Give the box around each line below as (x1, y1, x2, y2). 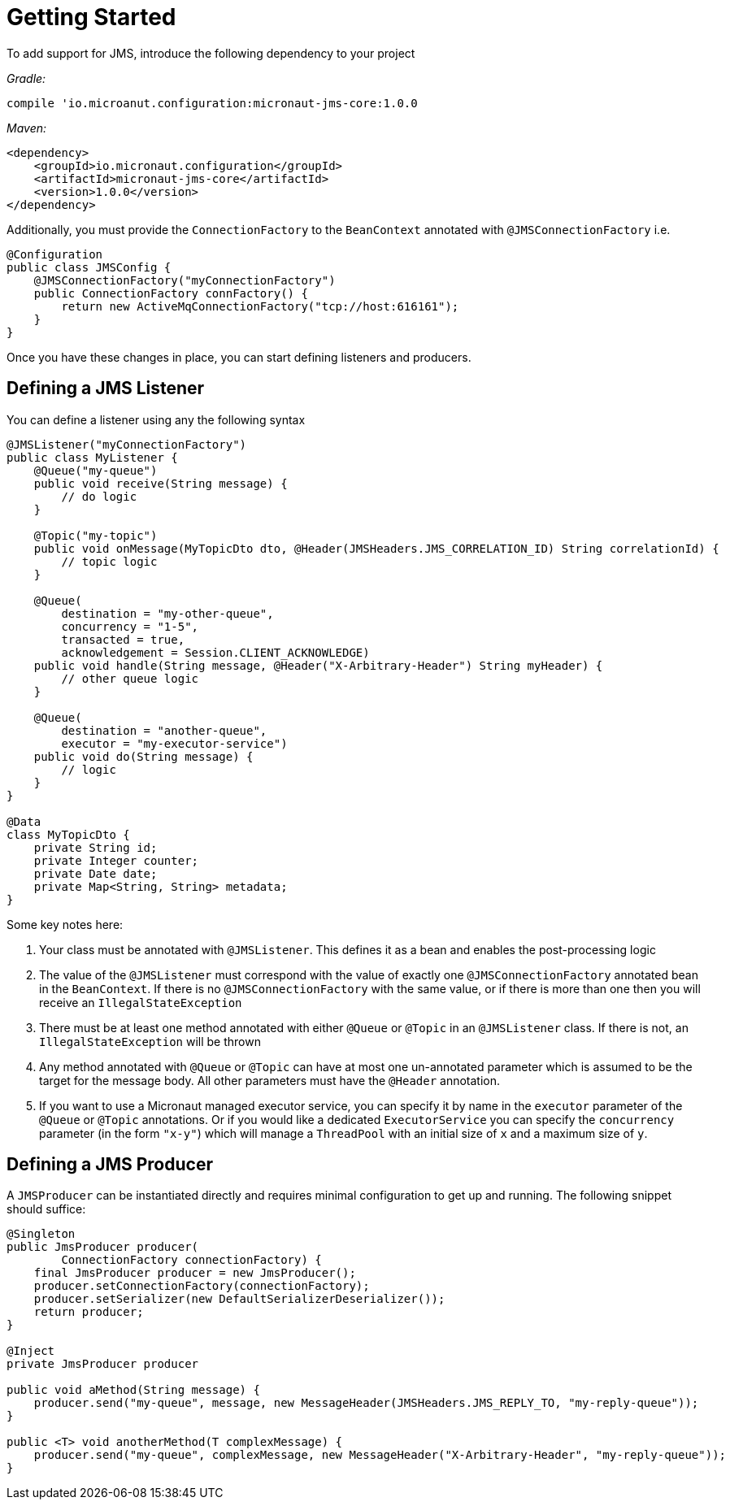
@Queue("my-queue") (33, 463, 158, 477)
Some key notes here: (7, 917, 124, 931)
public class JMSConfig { (7, 260, 172, 274)
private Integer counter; (33, 853, 199, 867)
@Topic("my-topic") (33, 528, 158, 542)
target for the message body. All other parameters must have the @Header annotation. (39, 1073, 501, 1087)
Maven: (7, 120, 46, 135)
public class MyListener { (7, 450, 178, 464)
